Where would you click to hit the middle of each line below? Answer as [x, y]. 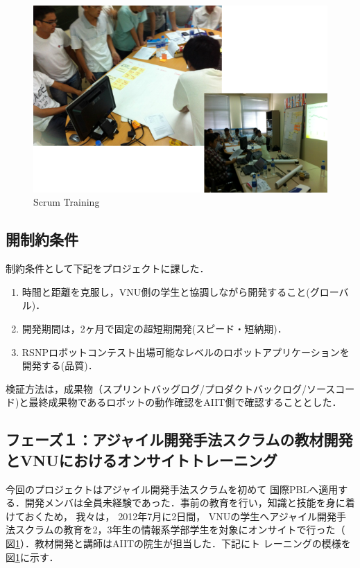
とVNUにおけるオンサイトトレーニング [142, 460]
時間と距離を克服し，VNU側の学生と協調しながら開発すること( [166, 291]
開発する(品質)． [60, 365]
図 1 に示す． [32, 557]
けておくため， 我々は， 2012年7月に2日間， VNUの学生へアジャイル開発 [171, 516]
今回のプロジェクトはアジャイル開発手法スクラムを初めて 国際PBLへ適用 [172, 489]
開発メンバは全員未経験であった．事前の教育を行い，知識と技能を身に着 [190, 503]
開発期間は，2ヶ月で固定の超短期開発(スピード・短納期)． [154, 329]
